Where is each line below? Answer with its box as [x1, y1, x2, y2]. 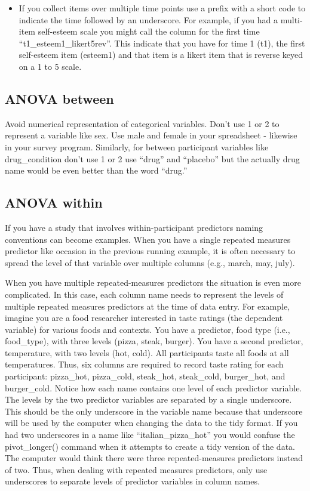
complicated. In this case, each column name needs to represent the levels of [5, 288, 284, 300]
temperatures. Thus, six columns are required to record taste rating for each [5, 358, 284, 370]
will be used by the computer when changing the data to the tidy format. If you [5, 416, 298, 429]
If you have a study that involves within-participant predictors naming [5, 221, 263, 233]
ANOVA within [5, 193, 103, 212]
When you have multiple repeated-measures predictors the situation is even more [5, 276, 301, 289]
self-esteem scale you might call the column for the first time [38, 25, 260, 38]
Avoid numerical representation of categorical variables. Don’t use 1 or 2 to [5, 117, 280, 129]
